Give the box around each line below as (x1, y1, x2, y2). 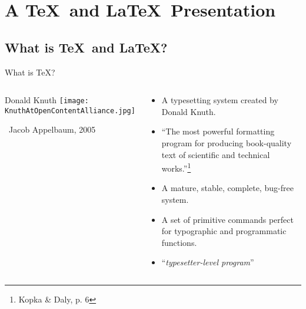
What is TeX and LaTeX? (5, 38, 168, 56)
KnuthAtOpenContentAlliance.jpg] (5, 106, 135, 115)
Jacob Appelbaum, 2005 (8, 123, 96, 136)
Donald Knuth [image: (5, 94, 89, 106)
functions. (161, 236, 197, 248)
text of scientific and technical (161, 148, 270, 160)
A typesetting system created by (161, 94, 278, 106)
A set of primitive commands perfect (161, 213, 294, 225)
